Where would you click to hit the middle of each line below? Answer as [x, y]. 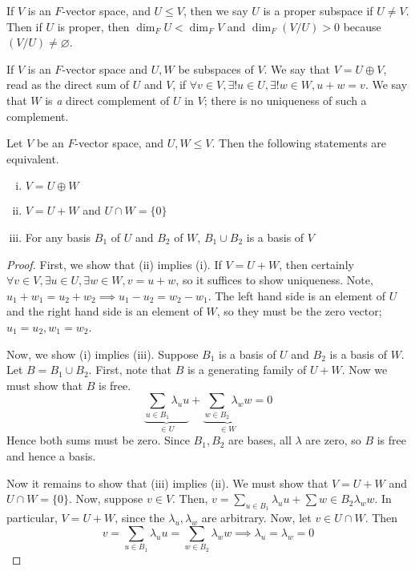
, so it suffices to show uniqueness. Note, [274, 280]
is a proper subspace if [318, 10]
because [362, 26]
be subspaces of [216, 68]
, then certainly [316, 264]
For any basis [58, 237]
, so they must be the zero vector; [299, 311]
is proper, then [93, 26]
